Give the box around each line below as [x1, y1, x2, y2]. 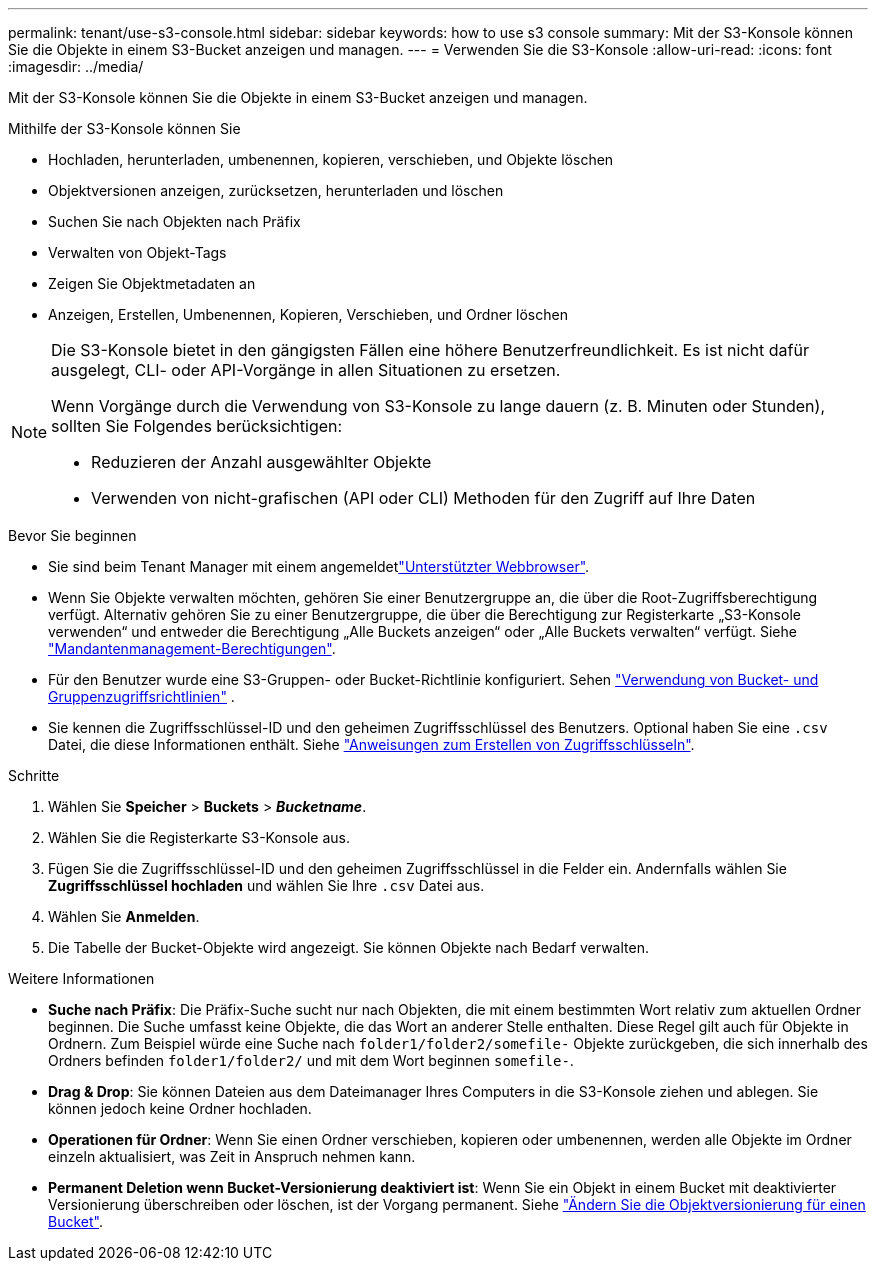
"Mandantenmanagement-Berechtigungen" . [48, 640, 336, 657]
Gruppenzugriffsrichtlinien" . [48, 688, 235, 705]
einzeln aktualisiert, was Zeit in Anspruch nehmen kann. [48, 1148, 416, 1165]
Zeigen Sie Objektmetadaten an [48, 275, 256, 292]
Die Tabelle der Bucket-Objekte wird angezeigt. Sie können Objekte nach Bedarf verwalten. [48, 939, 649, 956]
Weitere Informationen [8, 970, 155, 987]
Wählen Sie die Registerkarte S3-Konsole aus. [48, 829, 350, 846]
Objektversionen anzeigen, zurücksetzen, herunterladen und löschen [48, 182, 504, 199]
